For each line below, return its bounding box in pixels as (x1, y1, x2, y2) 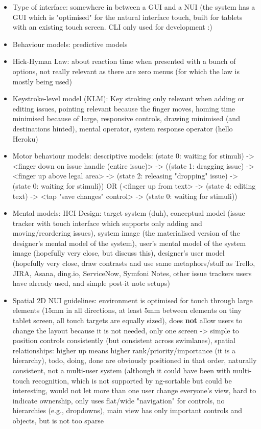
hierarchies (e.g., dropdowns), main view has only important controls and (12, 405, 243, 416)
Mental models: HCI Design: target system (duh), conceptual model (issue (12, 208, 245, 218)
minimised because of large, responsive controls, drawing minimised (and (12, 113, 240, 124)
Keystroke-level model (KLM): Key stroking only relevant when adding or (12, 93, 244, 104)
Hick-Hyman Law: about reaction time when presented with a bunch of (12, 56, 236, 66)
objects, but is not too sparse (12, 415, 104, 425)
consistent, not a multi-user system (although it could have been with (12, 365, 231, 375)
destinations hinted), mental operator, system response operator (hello (12, 123, 233, 133)
